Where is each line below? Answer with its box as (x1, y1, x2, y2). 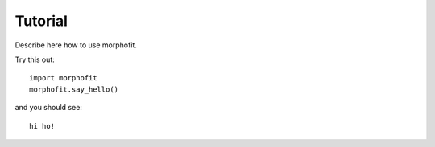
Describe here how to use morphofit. (14, 40, 137, 50)
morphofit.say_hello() (29, 84, 119, 94)
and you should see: (14, 103, 82, 112)
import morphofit (29, 73, 97, 83)
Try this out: (14, 55, 56, 64)
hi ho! (29, 121, 56, 130)
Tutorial (14, 12, 68, 30)
